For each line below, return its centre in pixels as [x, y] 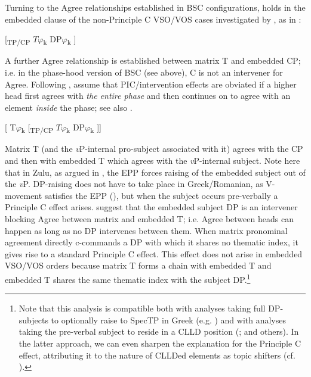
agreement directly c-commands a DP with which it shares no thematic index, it [152, 242]
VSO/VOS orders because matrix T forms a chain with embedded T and [138, 265]
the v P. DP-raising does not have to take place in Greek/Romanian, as [134, 184]
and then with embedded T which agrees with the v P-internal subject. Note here [153, 160]
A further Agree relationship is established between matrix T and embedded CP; [153, 60]
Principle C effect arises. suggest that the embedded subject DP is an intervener [151, 207]
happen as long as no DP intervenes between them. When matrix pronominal [146, 230]
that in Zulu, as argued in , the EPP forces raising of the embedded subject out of [155, 172]
